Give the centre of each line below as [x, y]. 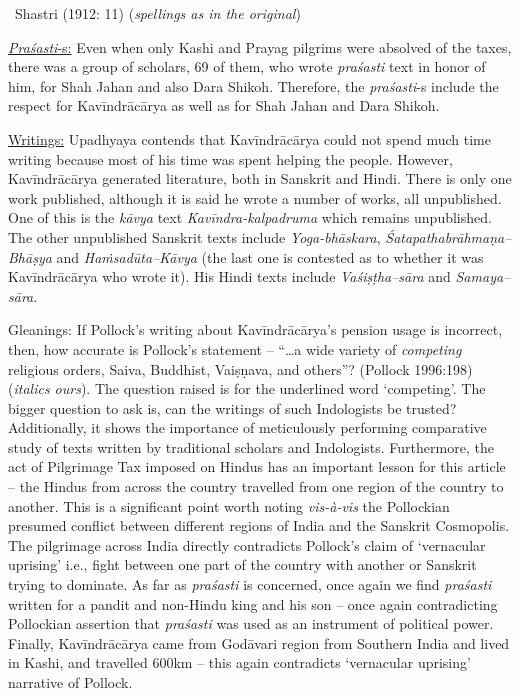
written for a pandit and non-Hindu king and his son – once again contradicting [253, 603]
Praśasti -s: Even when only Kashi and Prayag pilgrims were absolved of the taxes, [260, 46]
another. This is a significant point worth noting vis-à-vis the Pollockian [229, 505]
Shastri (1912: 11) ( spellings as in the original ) [157, 13]
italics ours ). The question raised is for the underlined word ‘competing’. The [249, 388]
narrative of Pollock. [70, 682]
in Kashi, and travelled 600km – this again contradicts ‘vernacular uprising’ [239, 662]
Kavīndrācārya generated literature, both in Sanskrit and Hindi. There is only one [260, 178]
